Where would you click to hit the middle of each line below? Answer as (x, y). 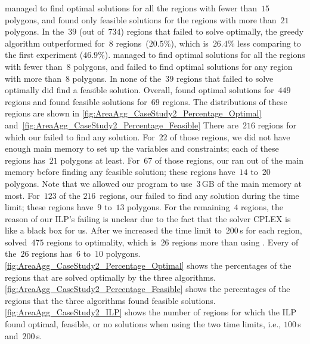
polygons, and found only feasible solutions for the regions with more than (141, 19)
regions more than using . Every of (235, 242)
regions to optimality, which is (102, 242)
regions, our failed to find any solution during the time (199, 195)
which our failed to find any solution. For (80, 136)
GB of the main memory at (252, 183)
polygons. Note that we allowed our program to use (99, 183)
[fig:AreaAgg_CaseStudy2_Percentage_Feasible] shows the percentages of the (148, 289)
